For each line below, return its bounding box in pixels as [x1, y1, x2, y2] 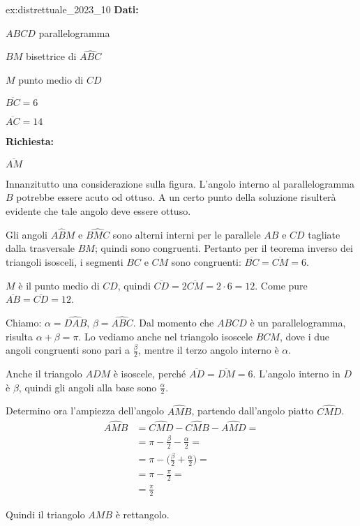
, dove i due [279, 329, 330, 343]
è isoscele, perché [113, 366, 186, 381]
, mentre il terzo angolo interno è [138, 343, 279, 357]
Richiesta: [6, 134, 54, 149]
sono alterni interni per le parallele [112, 227, 261, 241]
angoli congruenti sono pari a [6, 343, 130, 357]
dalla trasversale [6, 241, 75, 255]
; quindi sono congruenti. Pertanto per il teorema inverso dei [94, 241, 353, 255]
